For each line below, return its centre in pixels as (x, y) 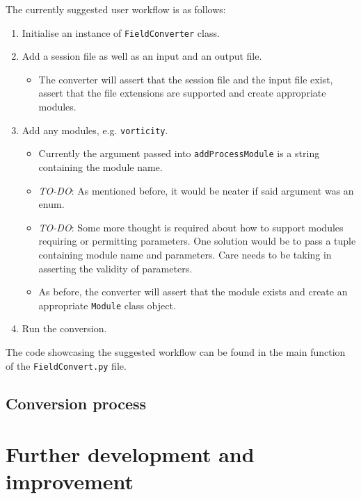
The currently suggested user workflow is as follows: (116, 9)
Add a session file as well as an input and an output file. (142, 56)
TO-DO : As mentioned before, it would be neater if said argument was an (196, 190)
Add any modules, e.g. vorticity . (95, 130)
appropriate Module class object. (107, 305)
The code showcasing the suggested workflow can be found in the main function (176, 351)
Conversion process (76, 403)
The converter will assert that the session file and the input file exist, (186, 79)
